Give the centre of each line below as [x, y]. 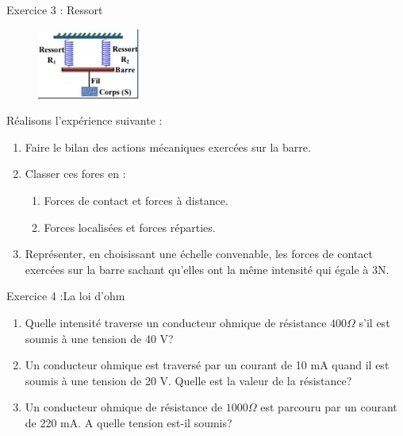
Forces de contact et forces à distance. [136, 200]
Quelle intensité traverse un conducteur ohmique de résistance [176, 322]
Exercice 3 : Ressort [55, 10]
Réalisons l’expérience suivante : [84, 120]
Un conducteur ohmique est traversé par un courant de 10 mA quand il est [207, 365]
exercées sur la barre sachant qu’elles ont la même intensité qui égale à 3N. [207, 269]
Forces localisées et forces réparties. [130, 227]
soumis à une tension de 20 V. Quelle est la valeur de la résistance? [188, 380]
